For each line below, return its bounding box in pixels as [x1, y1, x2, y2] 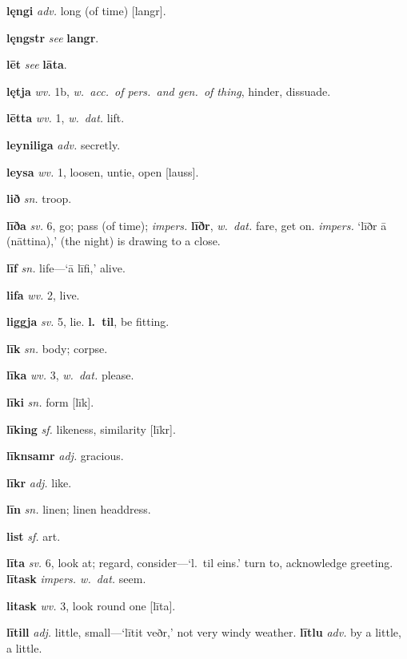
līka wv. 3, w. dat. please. [6, 367, 134, 383]
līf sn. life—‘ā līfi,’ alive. [6, 259, 126, 276]
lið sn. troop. [6, 190, 72, 207]
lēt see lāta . [6, 56, 67, 73]
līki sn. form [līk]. [6, 393, 94, 410]
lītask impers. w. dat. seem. [6, 570, 146, 587]
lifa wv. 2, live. [6, 286, 80, 303]
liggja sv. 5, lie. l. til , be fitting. [6, 313, 170, 330]
